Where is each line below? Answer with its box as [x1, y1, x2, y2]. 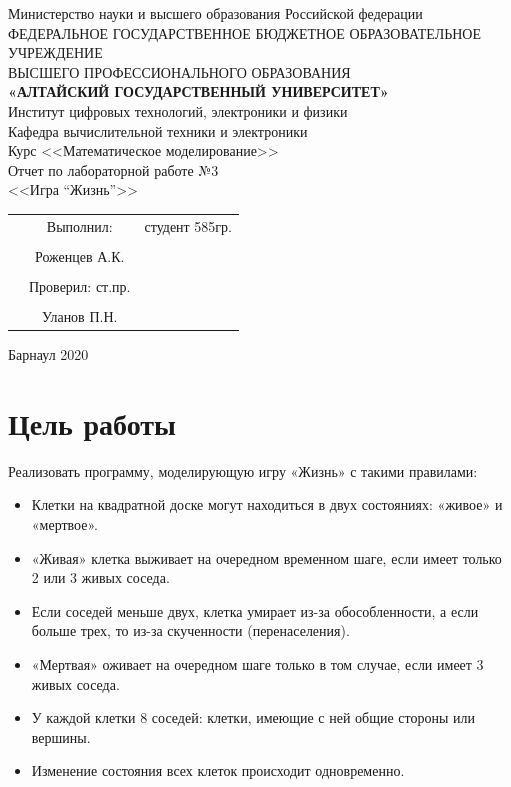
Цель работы [8, 402, 176, 443]
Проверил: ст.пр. [29, 275, 131, 296]
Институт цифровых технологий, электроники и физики [8, 100, 348, 121]
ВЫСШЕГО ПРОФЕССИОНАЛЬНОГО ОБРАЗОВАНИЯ [8, 61, 351, 82]
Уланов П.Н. [42, 305, 118, 326]
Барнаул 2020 [8, 344, 89, 365]
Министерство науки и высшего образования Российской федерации [8, 3, 423, 23]
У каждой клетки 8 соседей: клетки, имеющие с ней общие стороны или [31, 707, 476, 728]
